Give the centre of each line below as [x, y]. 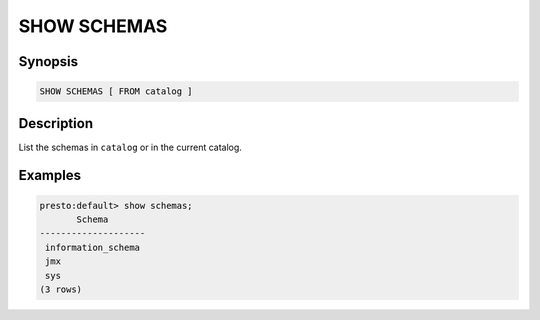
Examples [50, 175]
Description [56, 123]
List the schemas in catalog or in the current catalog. [130, 147]
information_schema [92, 247]
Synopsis [48, 61]
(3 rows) [61, 289]
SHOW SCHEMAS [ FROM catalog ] [116, 91]
